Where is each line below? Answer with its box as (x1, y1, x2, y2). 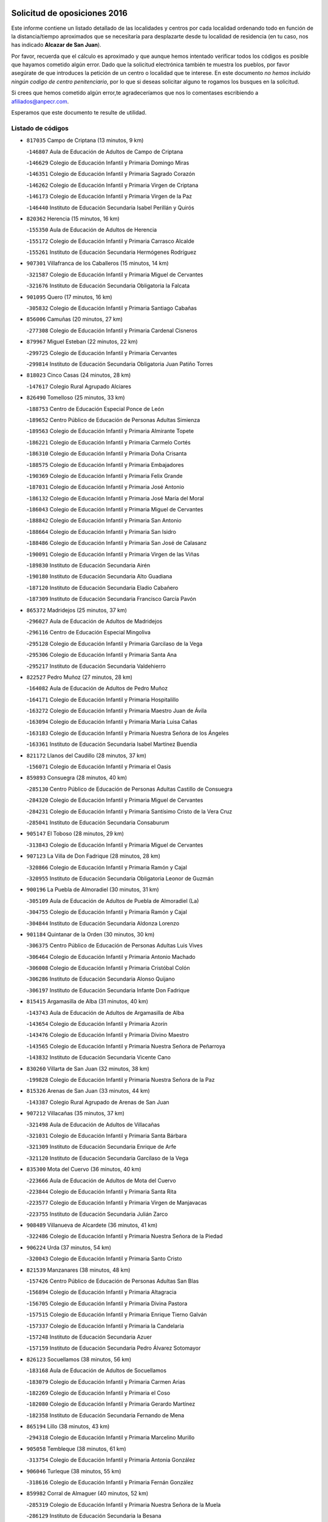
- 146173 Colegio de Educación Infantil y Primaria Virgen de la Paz (26, 192, 193, 200)
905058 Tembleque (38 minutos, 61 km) (26, 1445, 127, 1452)
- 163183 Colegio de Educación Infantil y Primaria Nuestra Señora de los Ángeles (26, 729, 229, 737)
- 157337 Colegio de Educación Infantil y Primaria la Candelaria (26, 1322, 185, 1330)
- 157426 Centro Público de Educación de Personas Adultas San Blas (26, 1277, 199, 1285)
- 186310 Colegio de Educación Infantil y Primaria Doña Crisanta (26, 450, 187, 457)
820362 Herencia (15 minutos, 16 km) (26, 215, 120, 222)
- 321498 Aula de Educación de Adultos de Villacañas (26, 1121, 160, 1128)
